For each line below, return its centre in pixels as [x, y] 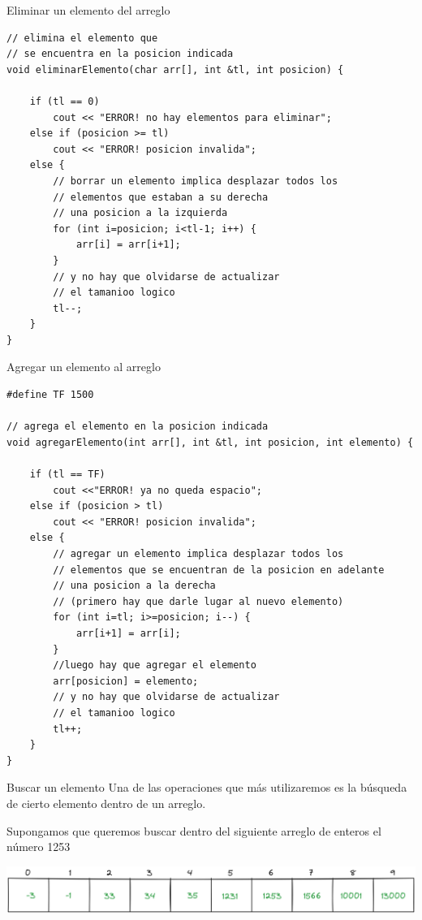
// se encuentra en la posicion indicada [120, 54]
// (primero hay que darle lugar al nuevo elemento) [198, 601]
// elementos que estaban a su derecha [161, 197]
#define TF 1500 [50, 395]
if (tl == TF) [67, 475]
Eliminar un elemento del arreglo [88, 10]
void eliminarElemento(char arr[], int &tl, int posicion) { [175, 69]
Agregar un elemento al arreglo [84, 367]
